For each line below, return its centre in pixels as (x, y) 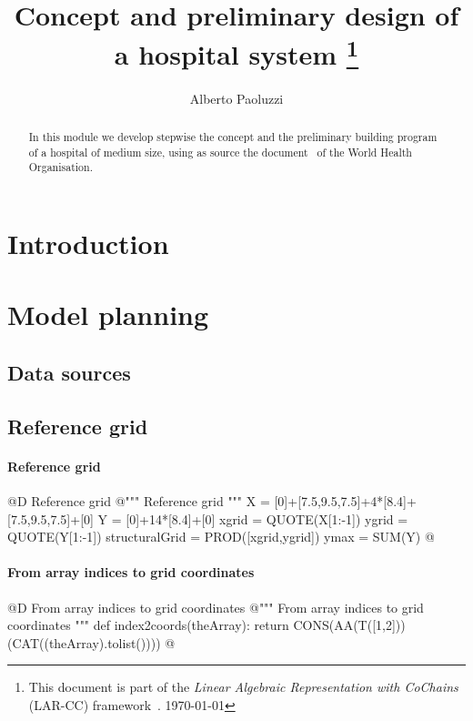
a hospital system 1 (236, 52)
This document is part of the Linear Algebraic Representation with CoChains (243, 687)
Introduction (88, 243)
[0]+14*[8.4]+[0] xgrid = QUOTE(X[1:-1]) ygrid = (267, 518)
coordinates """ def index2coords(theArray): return (148, 625)
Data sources (69, 372)
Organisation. (60, 167)
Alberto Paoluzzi (236, 98)
